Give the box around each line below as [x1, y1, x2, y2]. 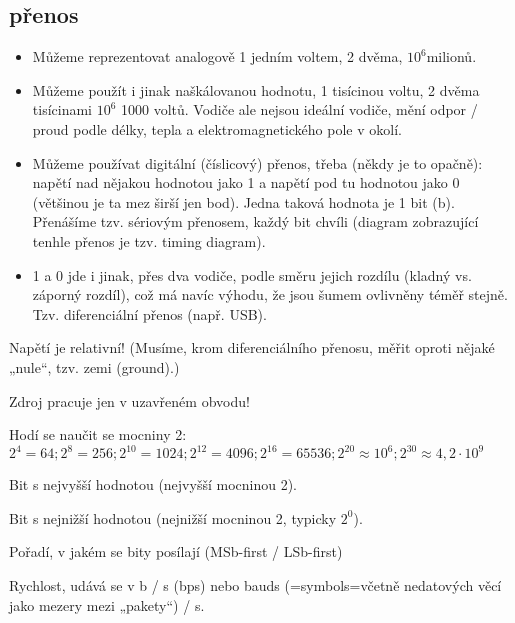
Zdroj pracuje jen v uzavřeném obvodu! [9, 390, 250, 411]
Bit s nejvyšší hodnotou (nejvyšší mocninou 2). [9, 474, 297, 495]
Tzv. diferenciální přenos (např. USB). [32, 303, 267, 324]
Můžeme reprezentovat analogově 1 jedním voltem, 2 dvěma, [32, 46, 403, 67]
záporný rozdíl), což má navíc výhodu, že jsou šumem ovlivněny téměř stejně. [32, 284, 508, 305]
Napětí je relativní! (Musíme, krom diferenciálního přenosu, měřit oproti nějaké [9, 337, 495, 358]
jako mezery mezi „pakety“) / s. [9, 594, 205, 615]
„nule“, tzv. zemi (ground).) [9, 356, 180, 377]
